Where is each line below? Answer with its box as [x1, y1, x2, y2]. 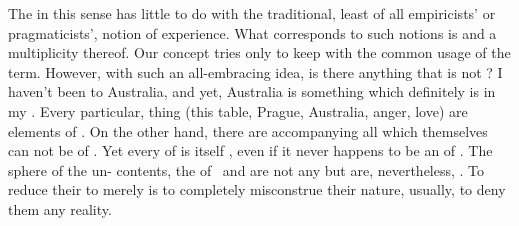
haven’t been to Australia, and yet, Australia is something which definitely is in [8, 81, 496, 102]
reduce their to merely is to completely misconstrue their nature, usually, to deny [8, 179, 506, 200]
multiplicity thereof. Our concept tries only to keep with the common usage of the [8, 42, 511, 63]
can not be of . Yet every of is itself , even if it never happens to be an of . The [8, 140, 493, 161]
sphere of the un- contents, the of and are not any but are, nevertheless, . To [8, 159, 485, 180]
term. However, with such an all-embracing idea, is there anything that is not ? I [8, 61, 503, 82]
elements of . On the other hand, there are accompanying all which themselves [8, 120, 488, 141]
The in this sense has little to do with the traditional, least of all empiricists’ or [8, 3, 496, 23]
